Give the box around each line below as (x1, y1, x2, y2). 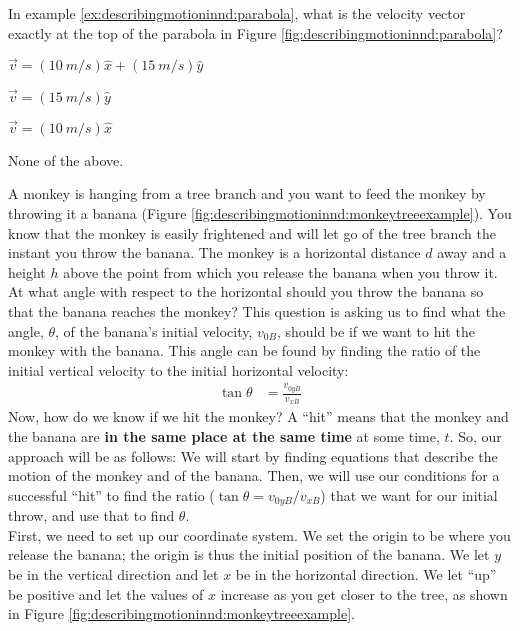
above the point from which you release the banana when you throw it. (63, 261, 498, 282)
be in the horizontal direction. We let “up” (235, 563, 497, 584)
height (8, 261, 46, 282)
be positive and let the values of (8, 583, 204, 604)
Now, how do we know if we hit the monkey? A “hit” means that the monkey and (8, 406, 509, 427)
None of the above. (8, 149, 124, 170)
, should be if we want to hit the (276, 320, 475, 341)
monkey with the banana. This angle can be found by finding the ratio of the (8, 340, 481, 361)
